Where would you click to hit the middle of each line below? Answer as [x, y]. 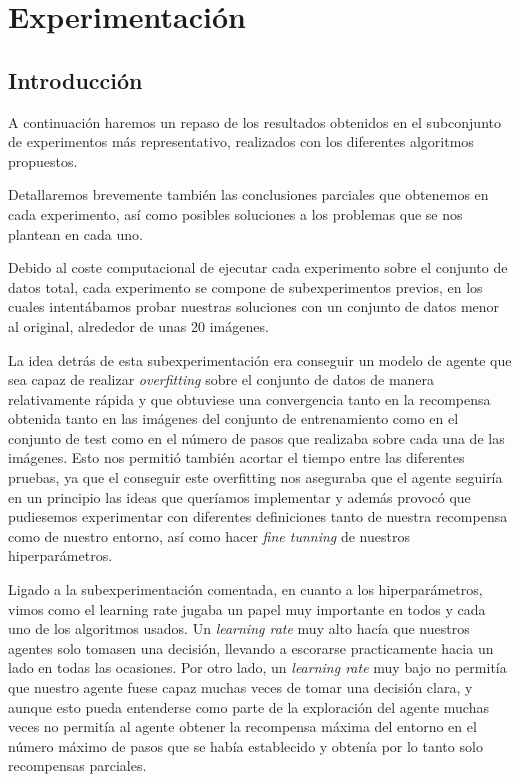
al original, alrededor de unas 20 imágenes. [138, 325]
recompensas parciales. [77, 765]
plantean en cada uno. [75, 233]
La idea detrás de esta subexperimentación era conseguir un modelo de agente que [260, 359]
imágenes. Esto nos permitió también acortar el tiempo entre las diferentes [236, 457]
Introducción [75, 79]
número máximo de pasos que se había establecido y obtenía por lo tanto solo [245, 745]
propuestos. [43, 160]
